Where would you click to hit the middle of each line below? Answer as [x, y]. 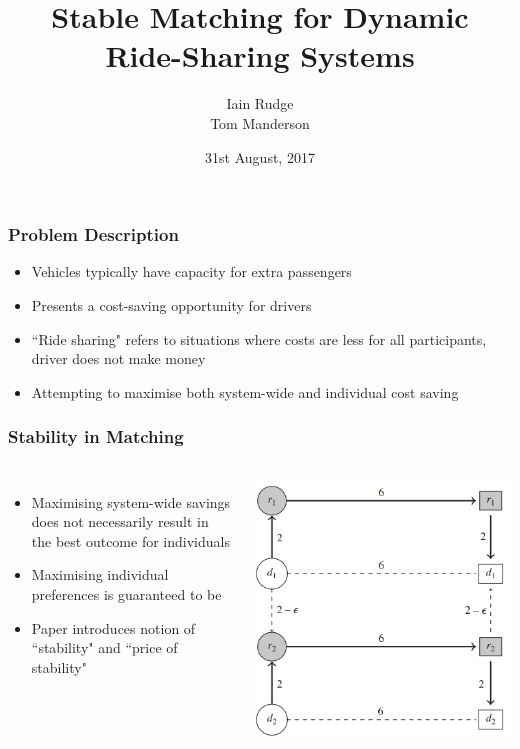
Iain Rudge [260, 103]
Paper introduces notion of [113, 627]
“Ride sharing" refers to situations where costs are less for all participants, [259, 338]
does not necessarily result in [120, 521]
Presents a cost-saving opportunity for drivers [171, 304]
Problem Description [93, 234]
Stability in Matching [96, 436]
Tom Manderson [260, 122]
